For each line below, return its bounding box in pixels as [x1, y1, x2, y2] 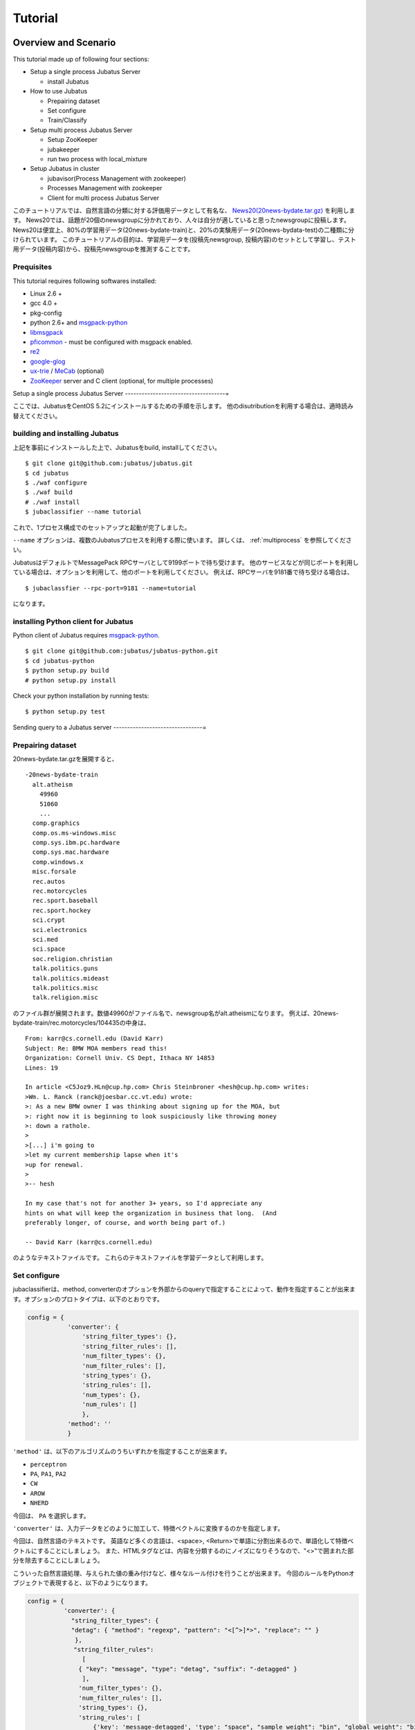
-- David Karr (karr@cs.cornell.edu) [25, 1238, 154, 1246]
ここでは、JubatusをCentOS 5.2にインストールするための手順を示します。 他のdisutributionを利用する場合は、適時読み [12, 402, 354, 410]
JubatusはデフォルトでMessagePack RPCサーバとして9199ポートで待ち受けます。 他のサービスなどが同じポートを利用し [12, 558, 359, 567]
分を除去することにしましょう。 [12, 1556, 104, 1565]
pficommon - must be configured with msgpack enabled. [30, 338, 193, 346]
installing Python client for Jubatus [12, 617, 134, 626]
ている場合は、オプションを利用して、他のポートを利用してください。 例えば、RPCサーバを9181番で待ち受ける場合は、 [12, 568, 353, 576]
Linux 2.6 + [30, 289, 62, 298]
